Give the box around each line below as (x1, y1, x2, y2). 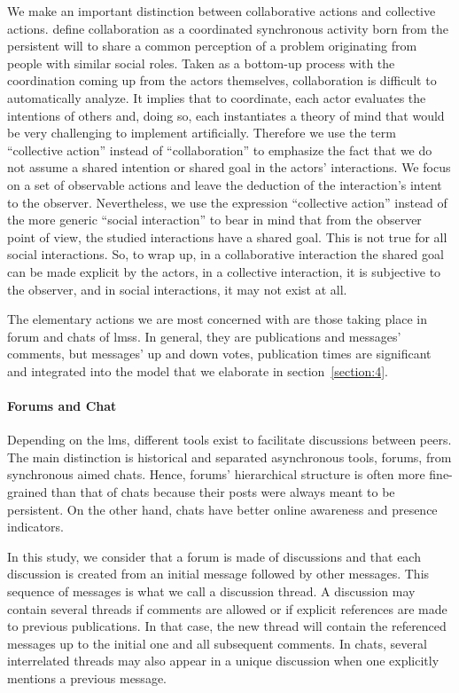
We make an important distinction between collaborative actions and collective (7, 2, 436, 20)
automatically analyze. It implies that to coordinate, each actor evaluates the (7, 88, 426, 106)
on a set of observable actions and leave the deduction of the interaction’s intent (7, 175, 442, 193)
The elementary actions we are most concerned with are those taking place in (7, 310, 427, 328)
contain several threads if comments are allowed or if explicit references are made (7, 599, 447, 618)
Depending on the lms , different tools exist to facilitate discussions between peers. (7, 430, 452, 449)
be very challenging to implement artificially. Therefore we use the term (7, 123, 396, 142)
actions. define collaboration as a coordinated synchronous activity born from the (7, 19, 448, 37)
